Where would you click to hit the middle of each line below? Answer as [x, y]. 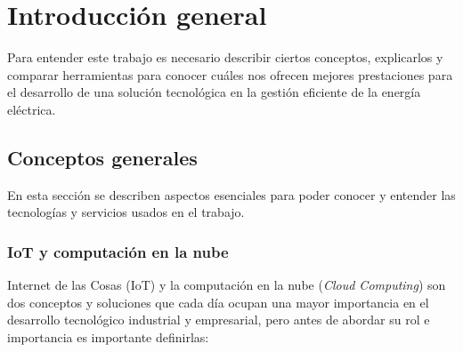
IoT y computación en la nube [118, 251]
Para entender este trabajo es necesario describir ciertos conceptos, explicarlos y [225, 57]
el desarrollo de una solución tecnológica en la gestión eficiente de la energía [214, 92]
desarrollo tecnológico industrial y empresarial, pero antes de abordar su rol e [219, 320]
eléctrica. [32, 109]
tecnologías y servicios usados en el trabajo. [126, 212]
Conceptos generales [102, 157]
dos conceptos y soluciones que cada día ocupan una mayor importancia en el [218, 302]
